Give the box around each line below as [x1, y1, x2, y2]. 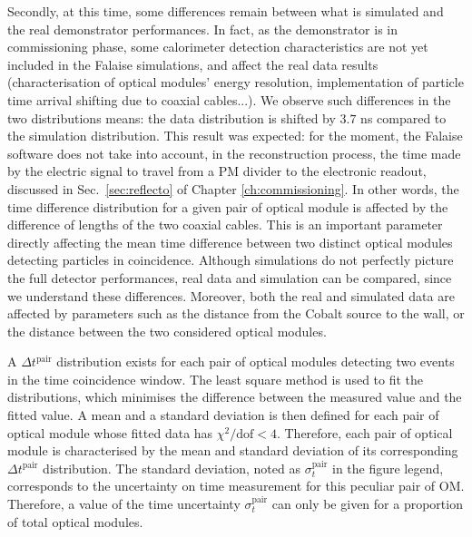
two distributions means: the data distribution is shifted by [7, 108, 336, 127]
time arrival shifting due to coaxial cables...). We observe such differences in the [7, 90, 451, 109]
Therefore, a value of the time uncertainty [7, 494, 241, 513]
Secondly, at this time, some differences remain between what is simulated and [7, 2, 444, 20]
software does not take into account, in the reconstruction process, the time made [7, 143, 461, 162]
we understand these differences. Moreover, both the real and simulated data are [7, 286, 455, 305]
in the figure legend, [331, 458, 444, 477]
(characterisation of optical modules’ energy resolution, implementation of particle [7, 73, 464, 92]
